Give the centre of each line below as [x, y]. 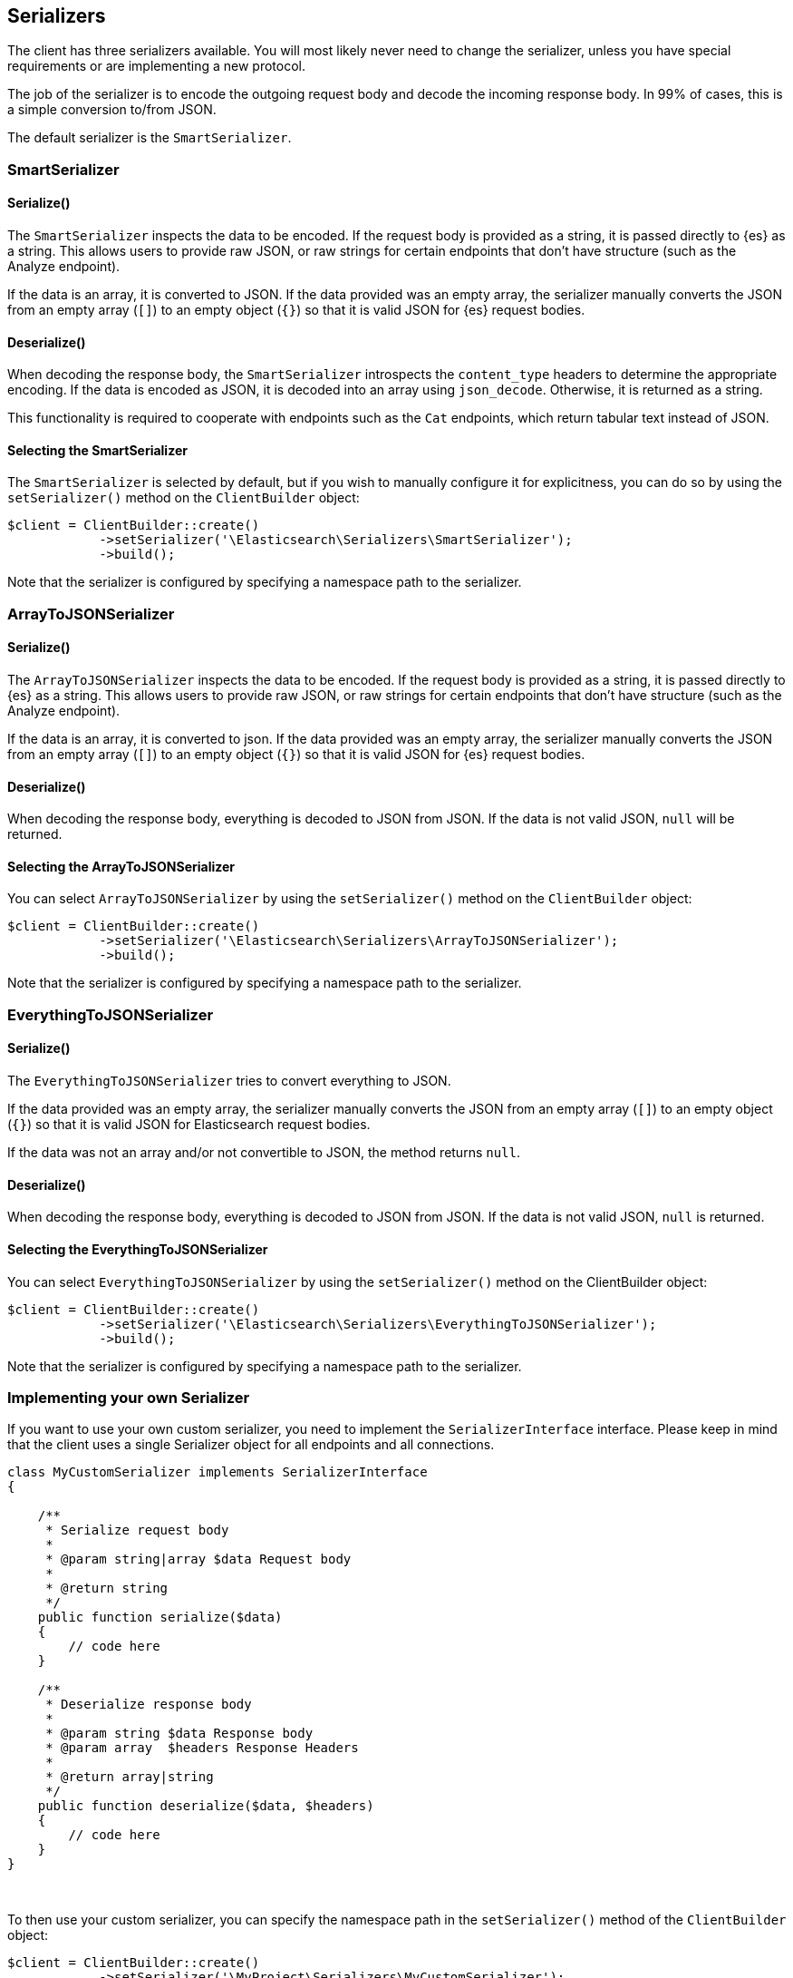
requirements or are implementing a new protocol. [156, 66]
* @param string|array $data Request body [198, 1559]
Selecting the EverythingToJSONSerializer [138, 1249]
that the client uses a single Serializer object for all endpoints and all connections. [251, 1445]
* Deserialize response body [149, 1705]
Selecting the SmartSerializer [97, 450]
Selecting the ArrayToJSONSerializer [121, 866]
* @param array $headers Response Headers [202, 1748]
